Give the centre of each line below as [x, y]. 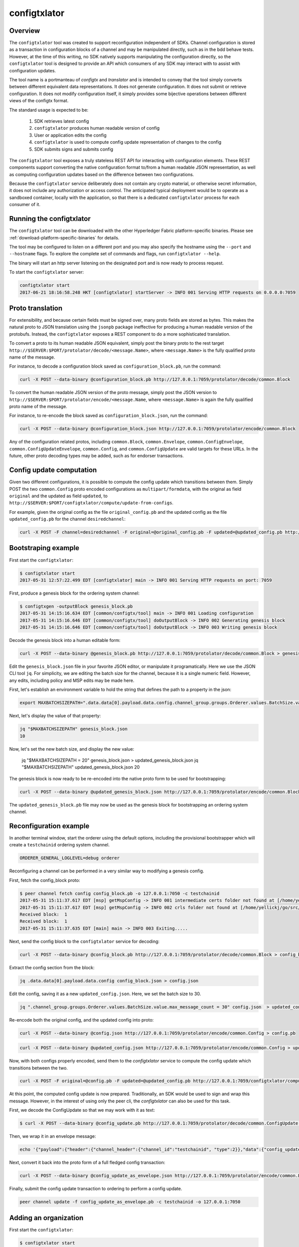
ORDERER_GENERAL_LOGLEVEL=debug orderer [70, 858]
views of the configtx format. [39, 101]
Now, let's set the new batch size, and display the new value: [72, 749]
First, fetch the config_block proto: [45, 880]
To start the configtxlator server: [47, 272]
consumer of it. [25, 205]
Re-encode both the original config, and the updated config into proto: [81, 1020]
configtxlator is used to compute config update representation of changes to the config [128, 142]
